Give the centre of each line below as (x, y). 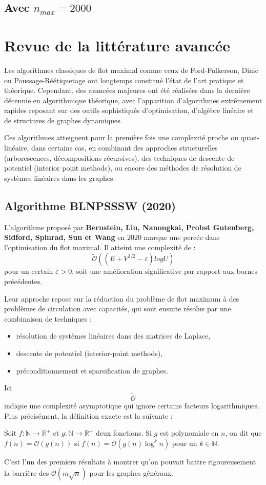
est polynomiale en (189, 433)
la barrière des (27, 472)
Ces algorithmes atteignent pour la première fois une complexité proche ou (121, 137)
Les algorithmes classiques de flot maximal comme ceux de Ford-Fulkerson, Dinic (131, 70)
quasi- (250, 137)
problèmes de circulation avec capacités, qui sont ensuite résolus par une (118, 309)
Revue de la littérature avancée (117, 45)
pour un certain (29, 271)
